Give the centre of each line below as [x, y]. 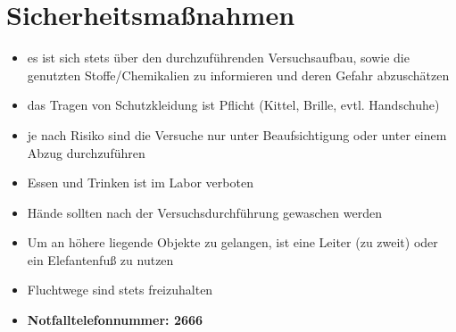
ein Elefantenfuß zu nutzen [100, 259]
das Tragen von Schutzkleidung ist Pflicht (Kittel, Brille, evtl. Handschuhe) [233, 105]
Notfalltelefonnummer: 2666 [115, 320]
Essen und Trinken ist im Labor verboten [140, 183]
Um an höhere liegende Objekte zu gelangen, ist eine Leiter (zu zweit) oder [232, 242]
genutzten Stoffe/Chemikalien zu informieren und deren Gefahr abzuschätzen [238, 75]
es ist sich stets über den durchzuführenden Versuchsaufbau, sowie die [218, 58]
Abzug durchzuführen [86, 152]
